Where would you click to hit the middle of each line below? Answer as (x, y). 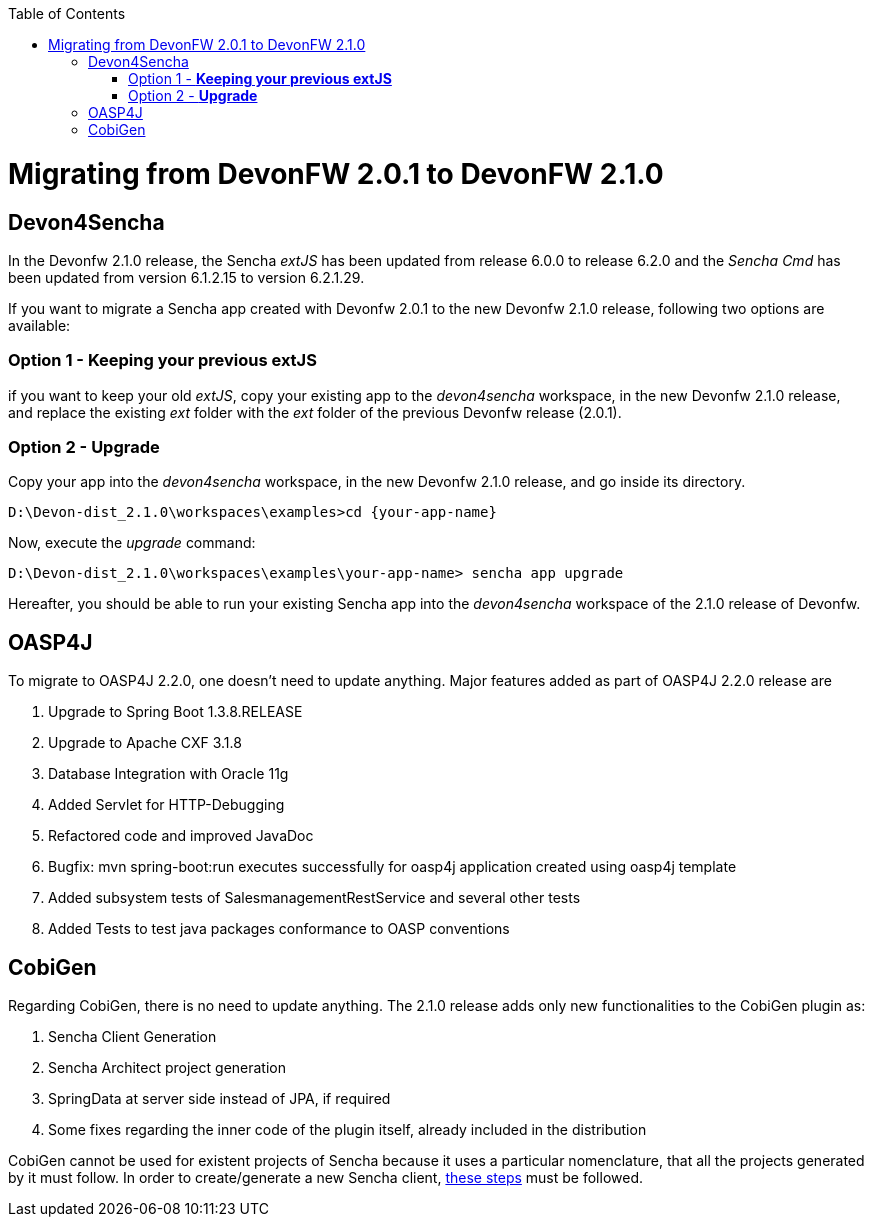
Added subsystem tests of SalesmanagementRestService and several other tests (314, 898)
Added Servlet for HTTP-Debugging (166, 805)
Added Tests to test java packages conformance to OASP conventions (279, 929)
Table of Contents (67, 13)
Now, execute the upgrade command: (132, 543)
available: (39, 325)
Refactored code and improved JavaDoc (181, 836)
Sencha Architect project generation (167, 1068)
